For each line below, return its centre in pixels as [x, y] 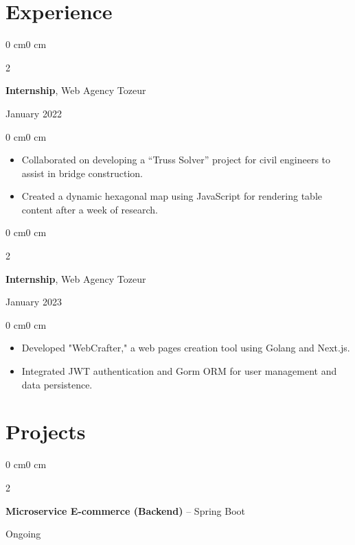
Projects [46, 431]
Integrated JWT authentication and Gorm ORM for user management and [179, 371]
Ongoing [23, 534]
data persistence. [57, 384]
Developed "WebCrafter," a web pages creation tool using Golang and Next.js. [186, 348]
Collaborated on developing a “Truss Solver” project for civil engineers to [176, 160]
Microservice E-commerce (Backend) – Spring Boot [125, 510]
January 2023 [34, 302]
